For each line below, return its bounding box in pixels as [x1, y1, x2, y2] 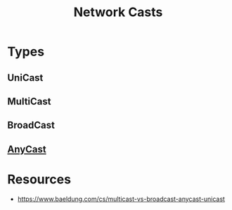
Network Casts [73, 4, 163, 20]
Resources [7, 171, 72, 187]
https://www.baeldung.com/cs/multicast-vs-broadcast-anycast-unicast [17, 195, 225, 203]
